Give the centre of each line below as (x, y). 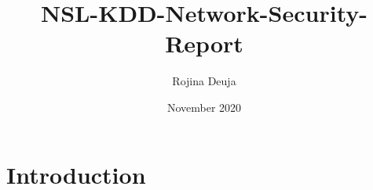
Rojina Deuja (204, 81)
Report (204, 43)
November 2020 (204, 107)
